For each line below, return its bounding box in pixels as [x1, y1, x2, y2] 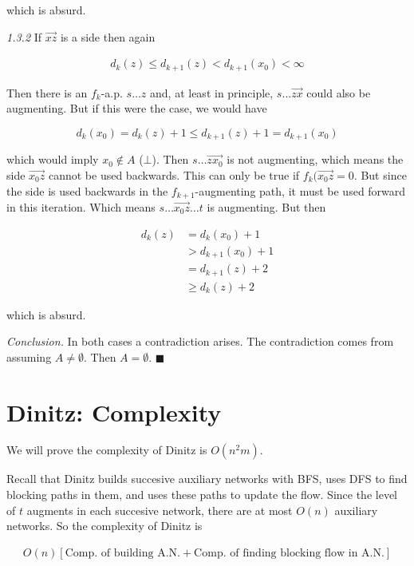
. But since [353, 166, 407, 183]
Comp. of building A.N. [65, 547, 180, 559]
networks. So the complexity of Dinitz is [6, 517, 203, 534]
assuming [6, 348, 52, 365]
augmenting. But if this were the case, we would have [6, 100, 267, 117]
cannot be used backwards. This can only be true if [48, 166, 300, 183]
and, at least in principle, [150, 84, 274, 101]
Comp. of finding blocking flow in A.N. [194, 547, 384, 559]
